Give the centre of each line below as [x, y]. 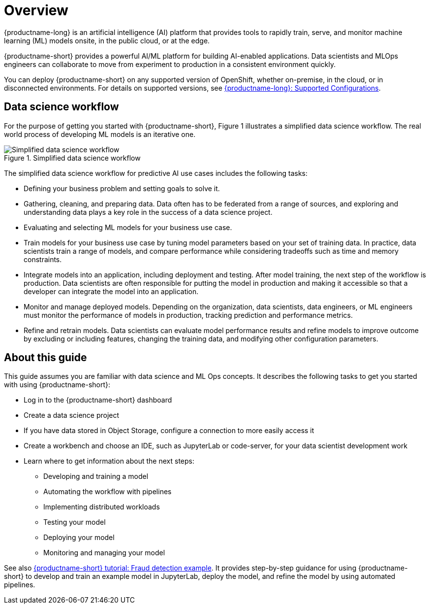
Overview [36, 10]
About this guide [46, 358]
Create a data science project [72, 415]
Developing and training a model [96, 476]
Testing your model [75, 522]
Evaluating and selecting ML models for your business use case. [128, 227]
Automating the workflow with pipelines [107, 492]
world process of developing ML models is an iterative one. [100, 134]
